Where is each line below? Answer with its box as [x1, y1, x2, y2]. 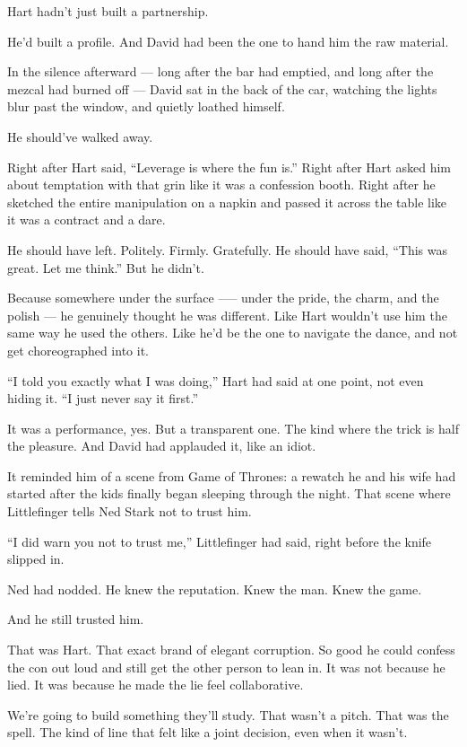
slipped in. [7, 549, 65, 568]
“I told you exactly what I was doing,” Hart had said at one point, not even [7, 371, 424, 390]
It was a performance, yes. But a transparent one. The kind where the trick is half [7, 418, 459, 437]
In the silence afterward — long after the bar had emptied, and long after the [7, 62, 434, 81]
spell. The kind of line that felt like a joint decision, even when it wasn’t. [7, 723, 408, 742]
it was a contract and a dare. [7, 210, 166, 229]
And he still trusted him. [7, 610, 144, 628]
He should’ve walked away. [7, 127, 153, 145]
